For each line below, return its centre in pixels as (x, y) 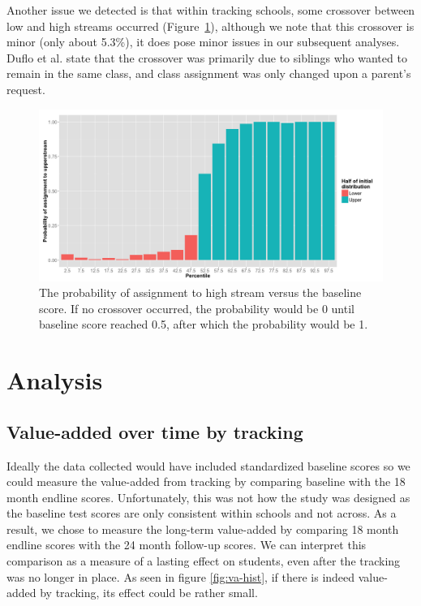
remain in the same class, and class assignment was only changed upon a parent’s (209, 73)
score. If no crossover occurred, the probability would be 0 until (197, 308)
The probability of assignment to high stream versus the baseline (200, 292)
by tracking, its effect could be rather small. (149, 593)
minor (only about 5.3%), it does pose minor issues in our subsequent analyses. (203, 42)
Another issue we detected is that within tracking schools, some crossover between (211, 10)
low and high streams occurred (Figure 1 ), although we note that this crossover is (210, 26)
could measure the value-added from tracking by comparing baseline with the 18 (206, 481)
